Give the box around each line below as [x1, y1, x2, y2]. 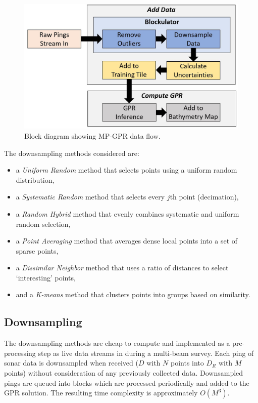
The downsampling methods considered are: [4, 147, 139, 158]
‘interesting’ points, [16, 272, 76, 283]
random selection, [16, 218, 71, 229]
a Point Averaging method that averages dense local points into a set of [16, 235, 238, 246]
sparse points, [16, 245, 59, 256]
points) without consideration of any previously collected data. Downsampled [4, 368, 243, 378]
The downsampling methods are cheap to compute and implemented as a [4, 338, 230, 348]
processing [4, 347, 36, 358]
